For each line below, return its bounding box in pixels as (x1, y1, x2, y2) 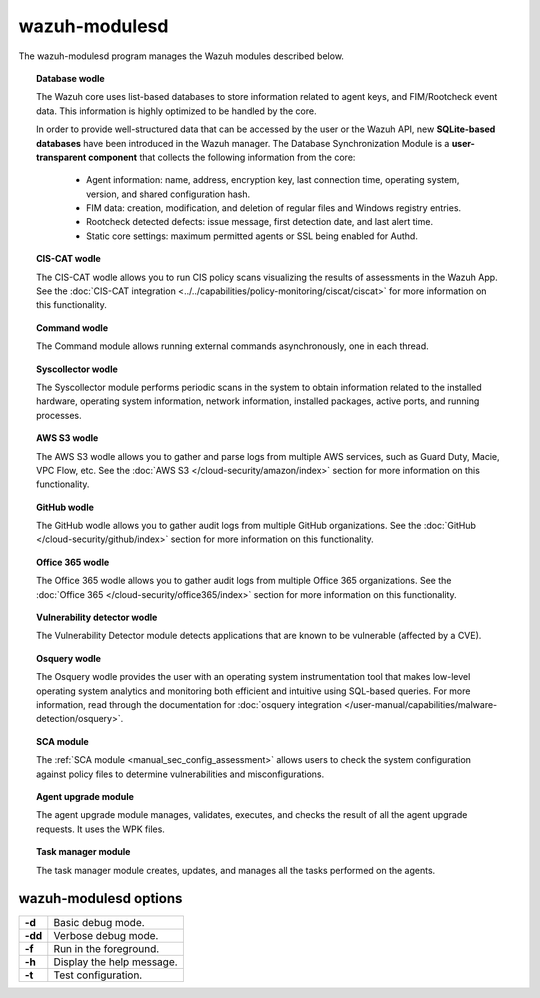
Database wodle (36, 72, 105, 84)
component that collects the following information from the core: (88, 151, 356, 163)
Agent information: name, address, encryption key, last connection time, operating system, (86, 174, 460, 186)
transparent (36, 151, 87, 163)
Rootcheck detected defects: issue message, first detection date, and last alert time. (86, 216, 434, 228)
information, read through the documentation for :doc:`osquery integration (36, 699, 342, 710)
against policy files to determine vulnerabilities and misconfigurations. (36, 768, 325, 780)
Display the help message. (53, 955, 179, 969)
